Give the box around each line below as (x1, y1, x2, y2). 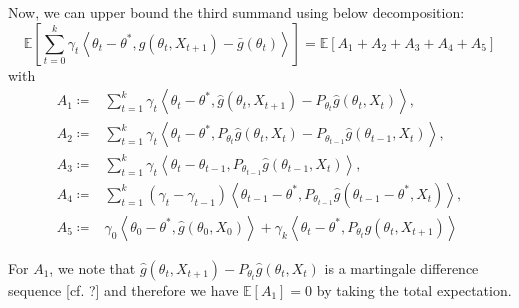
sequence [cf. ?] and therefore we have (8, 279, 239, 300)
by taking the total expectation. (316, 279, 512, 300)
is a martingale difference (324, 257, 479, 278)
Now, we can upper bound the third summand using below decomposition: (8, 2, 465, 22)
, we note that (49, 257, 136, 278)
